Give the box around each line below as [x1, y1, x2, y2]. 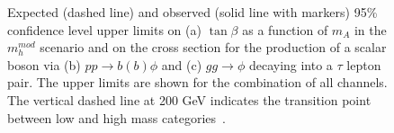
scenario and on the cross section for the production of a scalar [40, 38, 387, 57]
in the [354, 20, 387, 39]
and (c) [161, 55, 202, 74]
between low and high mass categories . [7, 108, 226, 127]
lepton [346, 55, 381, 74]
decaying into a [248, 55, 333, 74]
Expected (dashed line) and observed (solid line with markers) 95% [7, 3, 378, 21]
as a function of [242, 20, 328, 39]
